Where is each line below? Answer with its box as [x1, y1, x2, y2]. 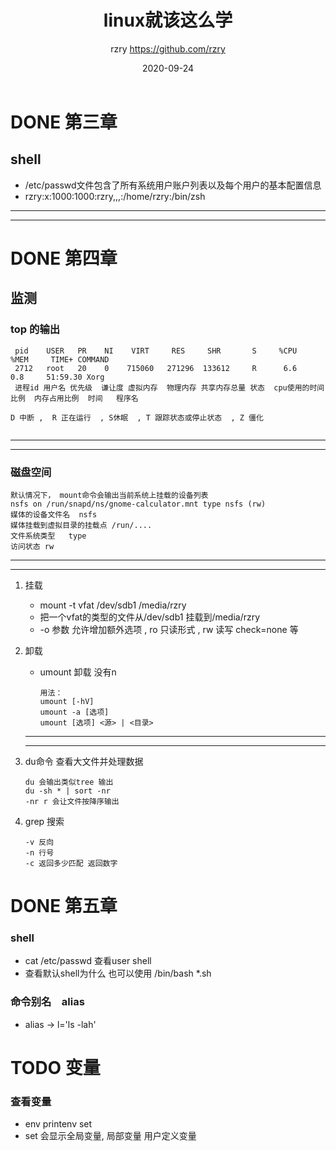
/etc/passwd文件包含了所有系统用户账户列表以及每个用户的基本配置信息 [24, 179, 322, 191]
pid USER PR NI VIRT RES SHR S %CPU [14, 346, 298, 356]
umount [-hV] [39, 696, 95, 706]
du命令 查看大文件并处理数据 [24, 755, 144, 767]
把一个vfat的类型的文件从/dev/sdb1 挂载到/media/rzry [39, 611, 261, 623]
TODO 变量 [10, 1056, 101, 1079]
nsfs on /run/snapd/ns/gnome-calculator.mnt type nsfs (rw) [10, 499, 267, 509]
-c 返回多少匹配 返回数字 [24, 858, 118, 868]
